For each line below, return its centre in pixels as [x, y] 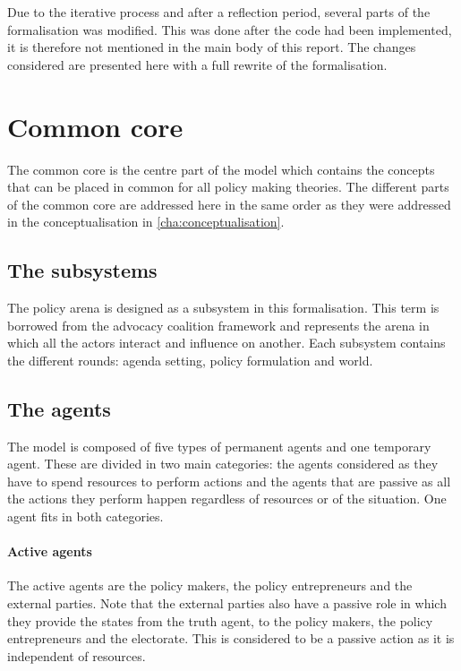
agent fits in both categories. [85, 516]
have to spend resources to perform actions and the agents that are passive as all [229, 481]
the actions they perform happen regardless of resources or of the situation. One [227, 499]
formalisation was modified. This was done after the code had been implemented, [230, 29]
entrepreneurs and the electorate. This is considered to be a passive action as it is [231, 638]
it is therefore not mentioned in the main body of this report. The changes [212, 47]
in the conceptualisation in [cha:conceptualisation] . [146, 222]
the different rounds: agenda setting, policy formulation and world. [190, 360]
